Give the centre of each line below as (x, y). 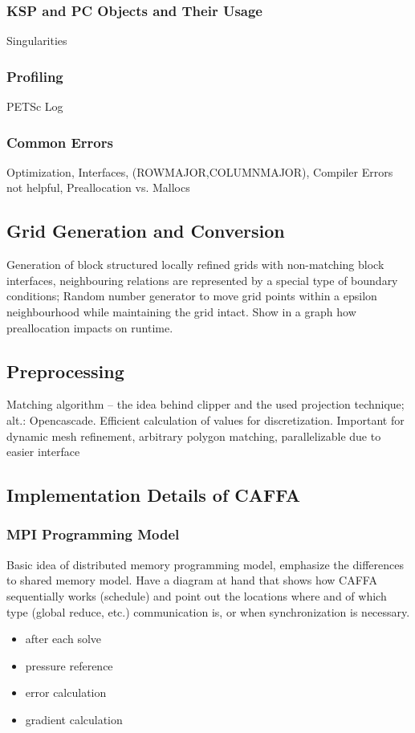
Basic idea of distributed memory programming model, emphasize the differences (205, 564)
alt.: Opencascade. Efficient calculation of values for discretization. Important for (205, 420)
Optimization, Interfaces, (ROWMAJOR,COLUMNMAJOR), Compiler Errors (200, 171)
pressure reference (69, 665)
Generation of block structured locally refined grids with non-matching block (195, 265)
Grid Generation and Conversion (146, 231)
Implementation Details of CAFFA (153, 495)
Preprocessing (65, 371)
